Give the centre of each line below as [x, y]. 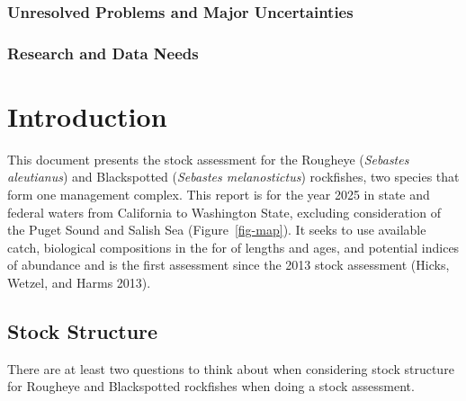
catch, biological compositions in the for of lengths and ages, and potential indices [233, 247]
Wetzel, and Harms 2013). [79, 282]
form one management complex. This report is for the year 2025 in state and [219, 194]
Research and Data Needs [103, 53]
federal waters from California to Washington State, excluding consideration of [224, 212]
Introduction [87, 116]
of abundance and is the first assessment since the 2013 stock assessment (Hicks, [229, 265]
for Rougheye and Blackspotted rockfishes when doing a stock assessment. [211, 386]
